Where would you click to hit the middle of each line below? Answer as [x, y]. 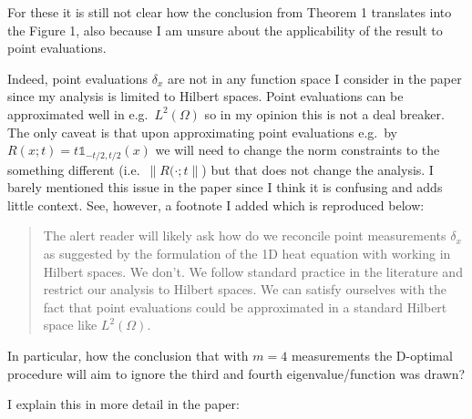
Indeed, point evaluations [78, 78]
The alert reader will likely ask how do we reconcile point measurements [245, 235]
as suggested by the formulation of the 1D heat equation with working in [247, 253]
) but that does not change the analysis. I [318, 169]
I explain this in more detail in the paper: [123, 404]
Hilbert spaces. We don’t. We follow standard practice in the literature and [253, 271]
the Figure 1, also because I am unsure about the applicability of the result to [225, 30]
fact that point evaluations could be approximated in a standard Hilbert [245, 307]
